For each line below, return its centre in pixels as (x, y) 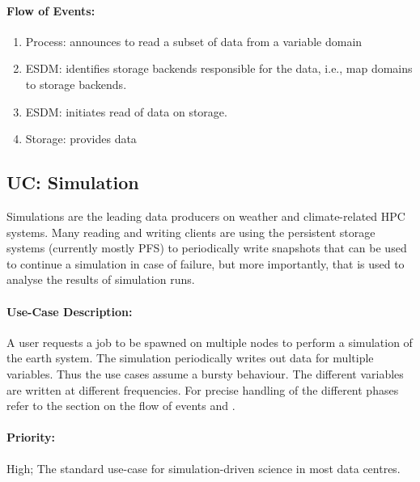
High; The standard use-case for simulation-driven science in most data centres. (204, 468)
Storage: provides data (81, 139)
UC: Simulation (73, 182)
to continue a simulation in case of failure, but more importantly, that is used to (206, 263)
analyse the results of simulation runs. (101, 279)
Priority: (31, 437)
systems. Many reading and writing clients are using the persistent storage (191, 232)
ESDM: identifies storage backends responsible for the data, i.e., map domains (219, 68)
